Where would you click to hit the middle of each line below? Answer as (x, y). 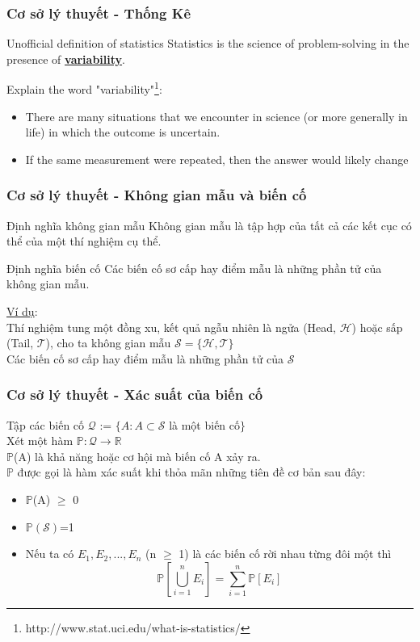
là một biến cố (205, 424)
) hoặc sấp (377, 327)
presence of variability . (66, 59)
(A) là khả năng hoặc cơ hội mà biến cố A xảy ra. (137, 456)
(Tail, (20, 343)
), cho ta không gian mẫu (108, 343)
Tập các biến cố (46, 424)
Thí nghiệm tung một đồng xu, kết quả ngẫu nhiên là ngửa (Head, (171, 327)
